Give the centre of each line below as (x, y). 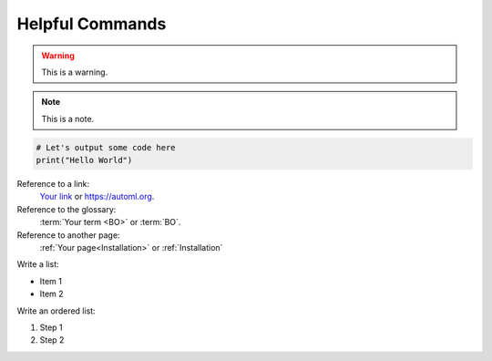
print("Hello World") (84, 160)
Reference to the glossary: (67, 209)
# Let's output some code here (106, 147)
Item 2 (51, 294)
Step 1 (51, 327)
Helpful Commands (92, 24)
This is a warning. (75, 72)
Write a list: (38, 264)
